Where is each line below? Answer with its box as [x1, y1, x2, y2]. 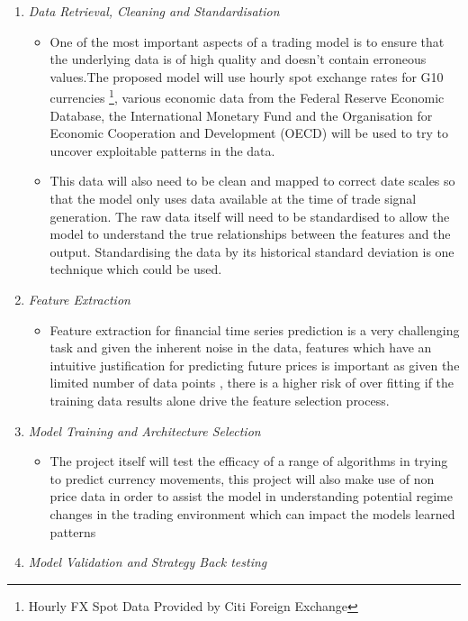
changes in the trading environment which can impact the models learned [49, 504, 455, 523]
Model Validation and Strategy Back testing [28, 553, 267, 571]
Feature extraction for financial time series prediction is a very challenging [49, 320, 460, 339]
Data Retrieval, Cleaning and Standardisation [28, 2, 280, 20]
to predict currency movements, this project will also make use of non [49, 469, 435, 488]
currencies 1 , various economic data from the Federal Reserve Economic [49, 86, 445, 107]
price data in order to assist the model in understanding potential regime [49, 487, 453, 506]
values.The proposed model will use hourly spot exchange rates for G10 [49, 67, 444, 86]
